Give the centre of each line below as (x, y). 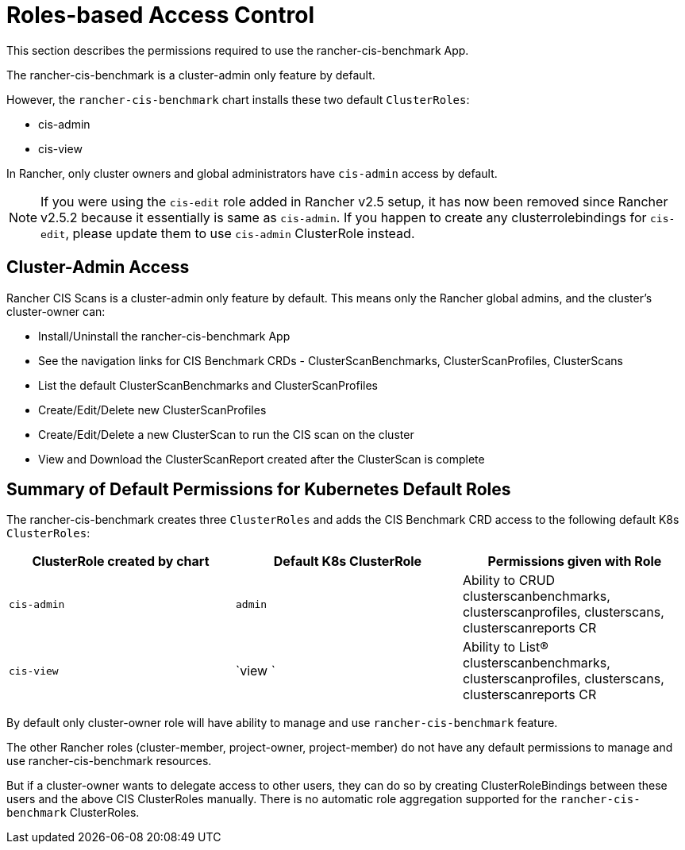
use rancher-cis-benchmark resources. (109, 761)
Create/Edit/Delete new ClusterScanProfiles (152, 410)
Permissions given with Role (575, 562)
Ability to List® (505, 647)
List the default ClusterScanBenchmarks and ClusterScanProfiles (208, 385)
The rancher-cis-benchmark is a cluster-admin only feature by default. (191, 75)
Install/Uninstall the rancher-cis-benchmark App (164, 336)
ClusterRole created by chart (121, 562)
